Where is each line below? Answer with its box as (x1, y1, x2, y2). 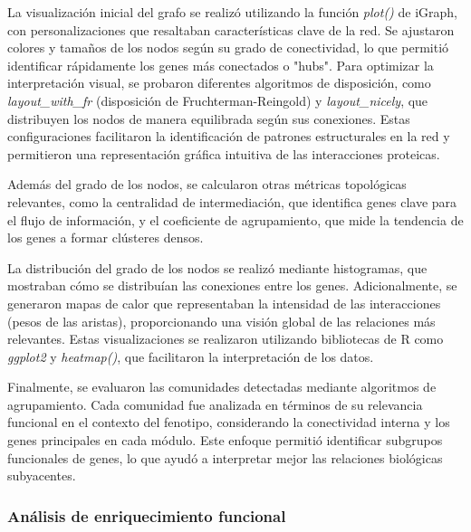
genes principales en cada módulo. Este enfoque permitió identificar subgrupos (7, 431, 443, 450)
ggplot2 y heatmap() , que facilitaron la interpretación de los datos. (7, 347, 374, 366)
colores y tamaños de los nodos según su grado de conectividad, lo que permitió (7, 38, 449, 57)
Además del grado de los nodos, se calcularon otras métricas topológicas (7, 175, 407, 194)
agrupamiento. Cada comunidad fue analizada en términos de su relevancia (7, 394, 423, 413)
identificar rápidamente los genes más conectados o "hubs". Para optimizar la (7, 55, 434, 74)
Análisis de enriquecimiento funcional (7, 504, 286, 527)
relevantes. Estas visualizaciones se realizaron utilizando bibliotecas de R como (7, 329, 444, 348)
